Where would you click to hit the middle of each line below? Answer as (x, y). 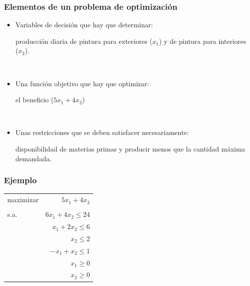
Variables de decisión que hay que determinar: (84, 25)
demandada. (33, 158)
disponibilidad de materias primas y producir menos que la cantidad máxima (130, 148)
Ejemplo (20, 180)
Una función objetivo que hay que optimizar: (82, 83)
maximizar (23, 200)
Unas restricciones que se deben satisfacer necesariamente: (102, 132)
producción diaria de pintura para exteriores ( (84, 41)
